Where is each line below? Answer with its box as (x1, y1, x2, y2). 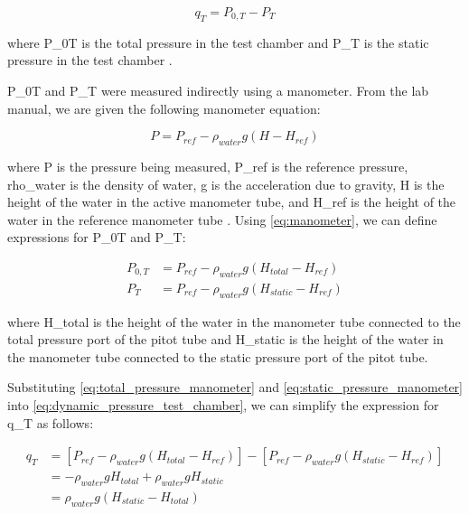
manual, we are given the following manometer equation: (7, 98, 321, 117)
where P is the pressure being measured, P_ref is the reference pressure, (7, 156, 408, 175)
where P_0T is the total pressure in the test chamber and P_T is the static (7, 33, 429, 51)
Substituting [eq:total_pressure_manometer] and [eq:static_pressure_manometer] (7, 378, 463, 397)
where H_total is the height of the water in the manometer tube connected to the (7, 312, 461, 331)
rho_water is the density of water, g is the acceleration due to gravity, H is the (7, 174, 445, 193)
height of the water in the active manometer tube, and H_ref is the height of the (7, 192, 456, 211)
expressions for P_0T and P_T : (7, 228, 186, 247)
